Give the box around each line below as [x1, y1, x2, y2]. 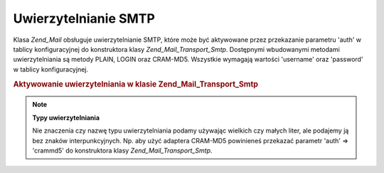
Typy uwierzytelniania [32, 113, 100, 122]
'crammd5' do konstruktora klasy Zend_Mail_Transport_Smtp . [32, 146, 213, 155]
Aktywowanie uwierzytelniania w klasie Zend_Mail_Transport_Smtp [13, 79, 259, 89]
